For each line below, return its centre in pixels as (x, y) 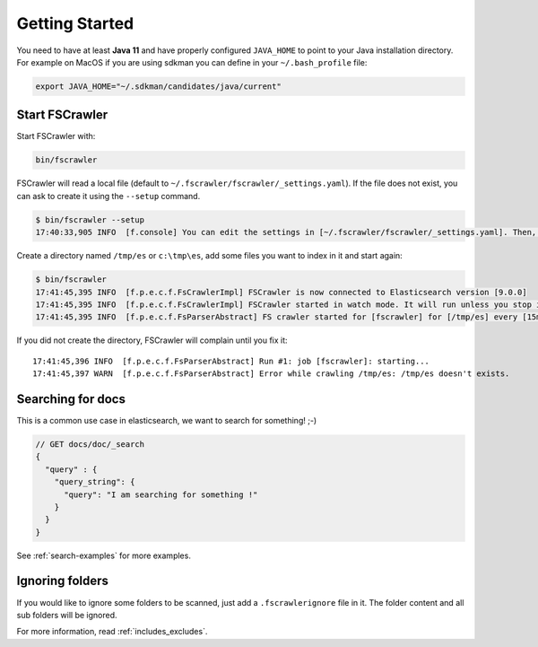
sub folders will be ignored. (67, 615)
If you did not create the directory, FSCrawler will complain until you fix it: (152, 340)
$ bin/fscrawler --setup (90, 219)
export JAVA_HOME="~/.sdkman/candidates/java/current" (158, 86)
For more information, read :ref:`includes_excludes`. (112, 632)
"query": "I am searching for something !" (161, 494)
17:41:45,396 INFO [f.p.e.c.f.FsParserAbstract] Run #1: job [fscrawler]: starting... (231, 361)
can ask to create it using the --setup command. (108, 196)
